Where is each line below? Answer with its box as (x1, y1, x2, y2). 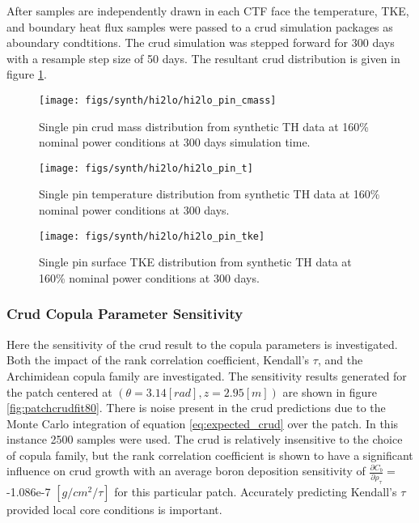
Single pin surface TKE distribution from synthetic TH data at (39, 253, 352, 270)
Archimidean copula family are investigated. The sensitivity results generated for (6, 367, 407, 384)
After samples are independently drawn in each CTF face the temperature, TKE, (6, 2, 409, 19)
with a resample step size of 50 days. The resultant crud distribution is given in (6, 49, 400, 66)
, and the (317, 351, 363, 368)
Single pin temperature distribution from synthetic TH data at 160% (39, 185, 380, 202)
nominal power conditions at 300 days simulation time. (39, 134, 311, 151)
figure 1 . (6, 66, 47, 83)
